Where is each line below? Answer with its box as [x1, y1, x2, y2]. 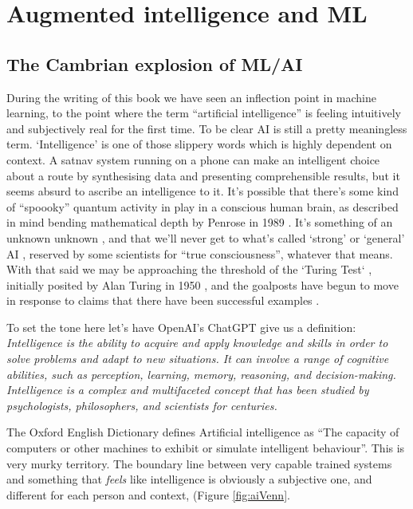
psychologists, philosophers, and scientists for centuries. [6, 397, 277, 413]
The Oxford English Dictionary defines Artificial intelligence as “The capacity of [6, 424, 399, 440]
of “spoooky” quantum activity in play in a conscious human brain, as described [6, 198, 399, 215]
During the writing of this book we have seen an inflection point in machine [6, 89, 377, 105]
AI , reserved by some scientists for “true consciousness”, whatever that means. [6, 245, 393, 262]
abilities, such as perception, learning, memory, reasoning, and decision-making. [6, 365, 396, 382]
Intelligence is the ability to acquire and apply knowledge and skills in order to [6, 334, 388, 351]
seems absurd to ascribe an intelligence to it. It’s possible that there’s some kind [6, 183, 399, 199]
